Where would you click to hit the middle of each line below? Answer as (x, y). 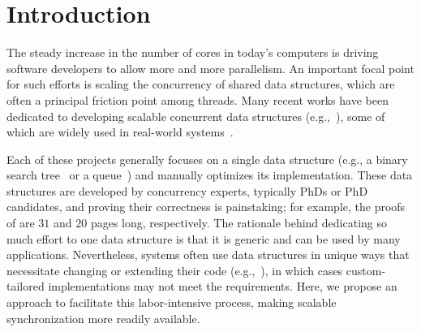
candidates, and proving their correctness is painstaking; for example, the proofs (206, 207)
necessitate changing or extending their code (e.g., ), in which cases (175, 270)
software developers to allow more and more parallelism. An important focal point (210, 68)
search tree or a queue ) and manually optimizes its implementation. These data (210, 175)
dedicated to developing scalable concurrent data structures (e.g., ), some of (196, 116)
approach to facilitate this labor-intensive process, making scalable (172, 302)
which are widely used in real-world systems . (120, 132)
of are (21, 223)
